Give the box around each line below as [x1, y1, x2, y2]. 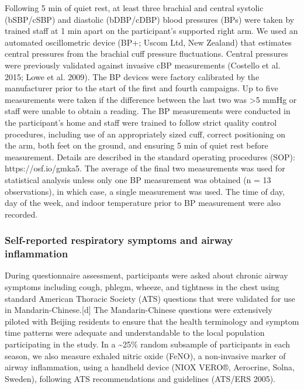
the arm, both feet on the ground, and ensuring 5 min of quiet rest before [5, 139, 268, 152]
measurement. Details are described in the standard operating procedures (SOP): [5, 150, 295, 163]
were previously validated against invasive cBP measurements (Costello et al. [5, 58, 281, 71]
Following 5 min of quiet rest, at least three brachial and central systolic [5, 2, 264, 13]
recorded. [5, 208, 38, 220]
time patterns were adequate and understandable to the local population [5, 326, 265, 339]
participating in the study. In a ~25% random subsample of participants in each [5, 338, 291, 350]
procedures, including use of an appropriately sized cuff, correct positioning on [5, 128, 286, 140]
